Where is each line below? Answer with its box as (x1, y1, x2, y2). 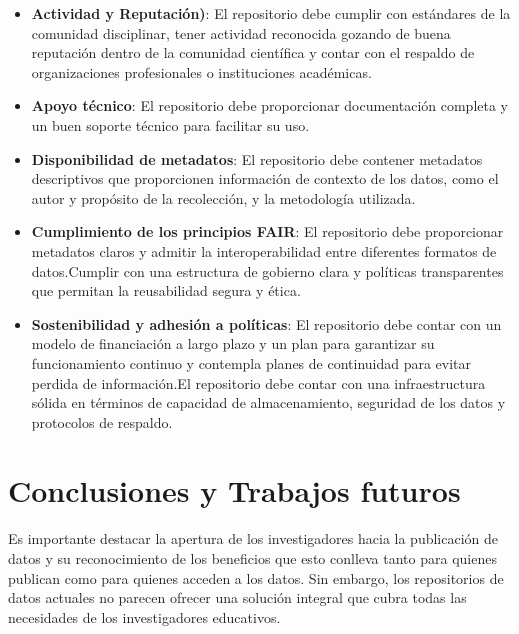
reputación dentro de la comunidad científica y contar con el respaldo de (31, 42, 475, 63)
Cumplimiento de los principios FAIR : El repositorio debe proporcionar (31, 221, 504, 242)
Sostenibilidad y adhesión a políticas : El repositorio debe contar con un (31, 313, 502, 334)
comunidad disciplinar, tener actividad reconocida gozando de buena (31, 22, 451, 43)
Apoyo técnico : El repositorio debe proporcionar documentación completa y (31, 95, 508, 116)
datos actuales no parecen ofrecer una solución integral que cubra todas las (8, 587, 467, 608)
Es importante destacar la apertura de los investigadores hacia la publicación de (8, 528, 498, 549)
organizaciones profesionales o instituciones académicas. (31, 61, 372, 82)
